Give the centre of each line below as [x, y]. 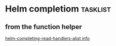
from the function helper [44, 27]
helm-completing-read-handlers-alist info [47, 38]
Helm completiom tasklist [58, 9]
